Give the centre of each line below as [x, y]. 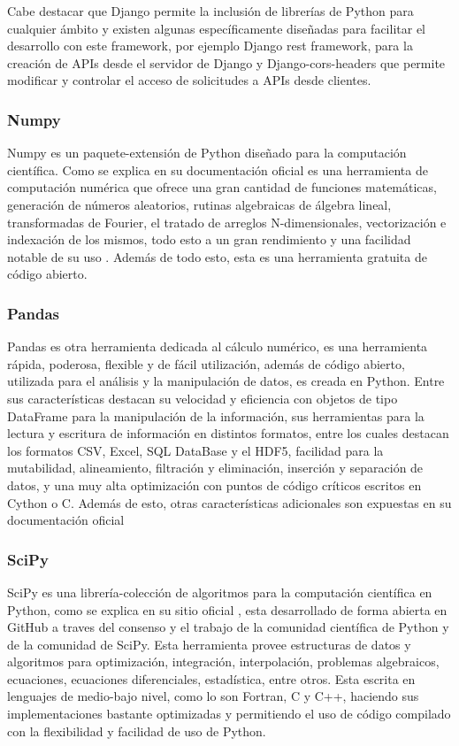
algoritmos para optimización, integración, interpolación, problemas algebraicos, [223, 661]
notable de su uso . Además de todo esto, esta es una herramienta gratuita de [217, 256]
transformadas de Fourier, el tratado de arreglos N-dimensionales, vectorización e [227, 222]
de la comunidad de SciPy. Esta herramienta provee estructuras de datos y [209, 644]
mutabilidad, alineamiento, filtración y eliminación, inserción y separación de [215, 468]
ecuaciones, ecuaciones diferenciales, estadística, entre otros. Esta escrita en [211, 678]
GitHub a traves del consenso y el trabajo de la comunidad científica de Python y [228, 627]
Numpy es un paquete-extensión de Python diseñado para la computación [207, 153]
